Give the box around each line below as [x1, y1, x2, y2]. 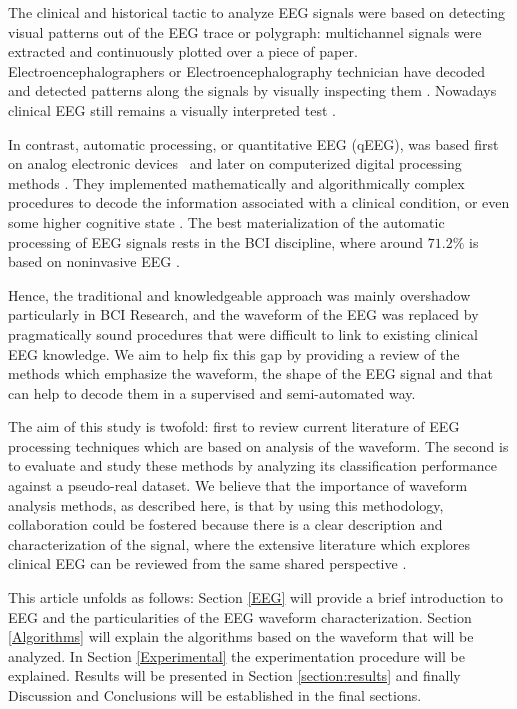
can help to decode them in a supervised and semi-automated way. [8, 382, 416, 403]
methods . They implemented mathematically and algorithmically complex [8, 172, 465, 193]
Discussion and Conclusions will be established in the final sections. [8, 685, 422, 705]
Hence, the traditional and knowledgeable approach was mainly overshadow [8, 284, 471, 305]
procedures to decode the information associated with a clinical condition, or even [8, 192, 510, 213]
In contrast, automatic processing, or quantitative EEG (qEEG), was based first [8, 133, 499, 154]
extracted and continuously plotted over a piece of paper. [8, 41, 358, 62]
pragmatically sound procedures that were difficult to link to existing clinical [8, 323, 478, 344]
